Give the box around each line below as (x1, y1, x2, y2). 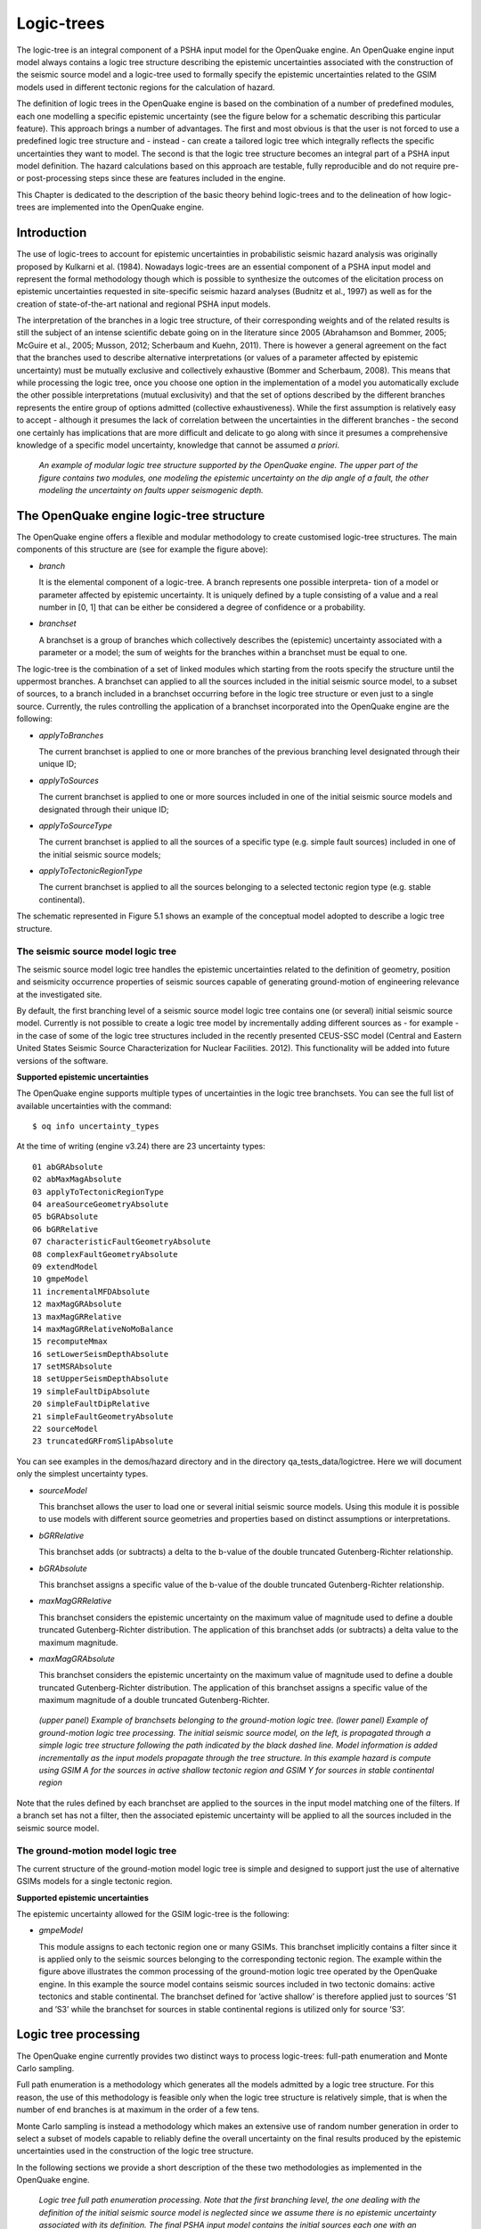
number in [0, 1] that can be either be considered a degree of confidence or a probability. (38, 602, 366, 613)
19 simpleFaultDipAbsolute (32, 1386, 151, 1396)
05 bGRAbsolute (32, 1212, 99, 1221)
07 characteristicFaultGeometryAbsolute (32, 1237, 211, 1247)
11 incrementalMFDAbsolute (32, 1287, 151, 1296)
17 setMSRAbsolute (32, 1361, 113, 1372)
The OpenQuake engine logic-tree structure (16, 508, 265, 523)
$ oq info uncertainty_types (32, 1122, 159, 1131)
